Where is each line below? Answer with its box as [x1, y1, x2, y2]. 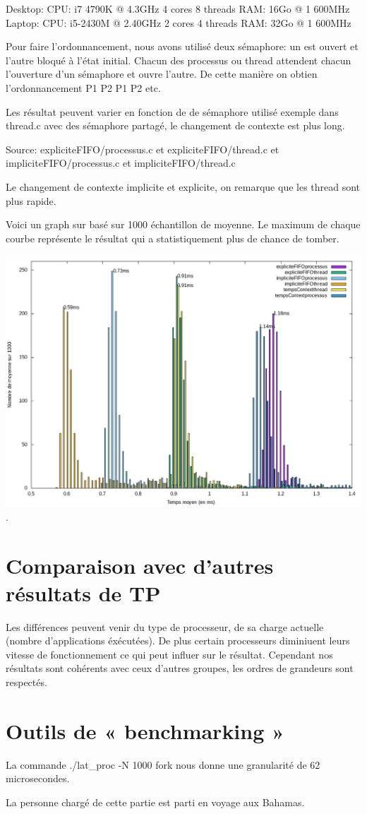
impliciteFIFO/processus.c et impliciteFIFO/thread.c [6, 155, 236, 170]
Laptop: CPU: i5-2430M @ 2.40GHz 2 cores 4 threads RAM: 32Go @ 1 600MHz [6, 15, 351, 30]
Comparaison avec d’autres [6, 550, 274, 579]
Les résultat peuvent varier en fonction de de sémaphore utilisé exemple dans [6, 104, 339, 119]
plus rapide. [6, 193, 56, 208]
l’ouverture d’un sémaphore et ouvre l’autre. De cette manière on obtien [6, 66, 318, 81]
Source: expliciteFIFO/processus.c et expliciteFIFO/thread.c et [6, 141, 279, 156]
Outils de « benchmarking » [6, 716, 284, 745]
